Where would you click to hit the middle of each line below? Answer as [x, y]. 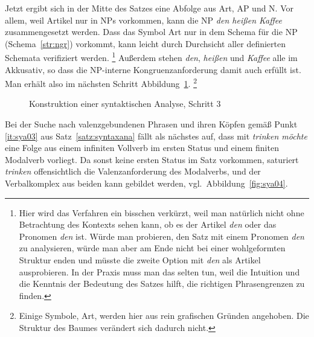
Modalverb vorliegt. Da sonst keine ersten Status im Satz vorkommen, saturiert [152, 159]
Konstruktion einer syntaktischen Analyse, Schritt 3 [125, 104]
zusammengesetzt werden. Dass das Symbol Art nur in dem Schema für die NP [151, 32]
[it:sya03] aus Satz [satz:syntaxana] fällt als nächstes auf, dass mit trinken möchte [156, 136]
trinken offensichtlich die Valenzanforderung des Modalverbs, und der [133, 171]
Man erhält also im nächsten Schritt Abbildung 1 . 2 [101, 82]
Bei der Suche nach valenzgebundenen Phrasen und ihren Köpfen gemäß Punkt [151, 124]
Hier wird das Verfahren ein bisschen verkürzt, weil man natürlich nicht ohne [162, 212]
